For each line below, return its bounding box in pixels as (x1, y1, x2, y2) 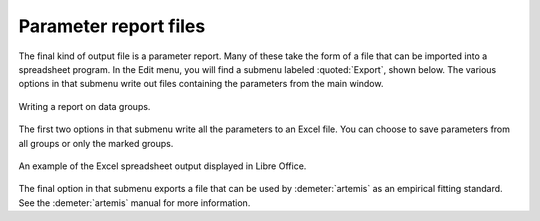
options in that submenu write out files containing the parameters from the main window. (18, 78, 384, 90)
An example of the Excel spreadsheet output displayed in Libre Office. (18, 160, 307, 172)
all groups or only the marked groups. (18, 137, 174, 149)
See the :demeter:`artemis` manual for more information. (18, 196, 251, 209)
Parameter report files (18, 15, 206, 37)
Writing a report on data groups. (18, 100, 151, 112)
